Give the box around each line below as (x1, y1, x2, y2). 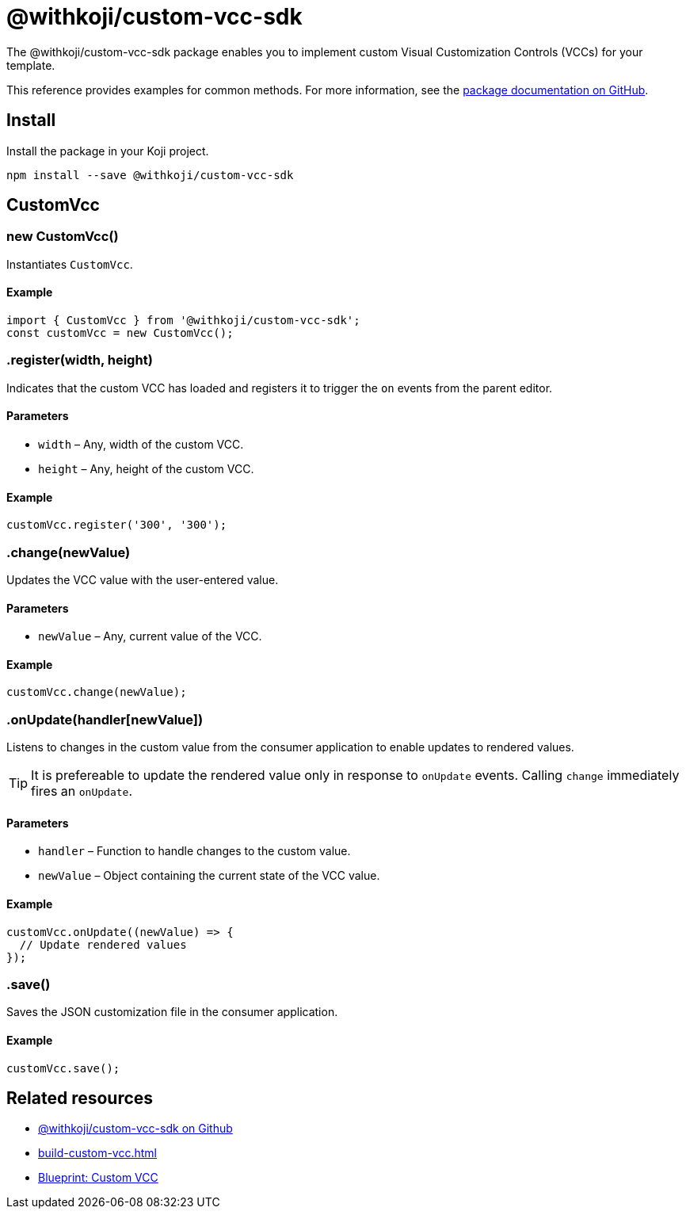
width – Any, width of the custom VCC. (38, 437, 244, 451)
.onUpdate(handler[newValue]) (6, 711, 204, 728)
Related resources (6, 1087, 154, 1108)
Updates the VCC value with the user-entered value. (6, 572, 279, 586)
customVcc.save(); (6, 1061, 120, 1075)
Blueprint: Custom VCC (38, 1171, 158, 1185)
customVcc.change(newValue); (6, 686, 187, 699)
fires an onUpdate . (31, 783, 132, 800)
